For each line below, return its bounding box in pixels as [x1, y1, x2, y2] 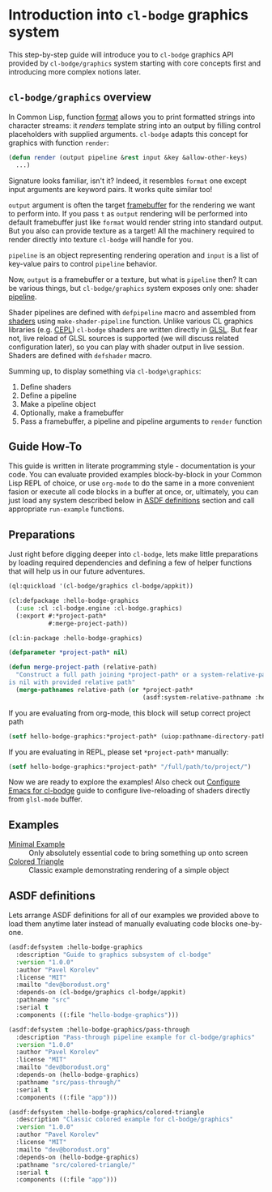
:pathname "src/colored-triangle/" [15, 1160, 136, 1169]
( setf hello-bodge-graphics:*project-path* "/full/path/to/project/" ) [8, 763, 252, 771]
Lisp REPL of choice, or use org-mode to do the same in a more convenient [8, 478, 255, 488]
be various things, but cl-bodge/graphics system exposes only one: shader [8, 283, 259, 293]
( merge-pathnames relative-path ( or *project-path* [15, 686, 194, 694]
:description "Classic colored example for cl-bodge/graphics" [15, 1116, 233, 1124]
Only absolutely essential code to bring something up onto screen [28, 848, 249, 858]
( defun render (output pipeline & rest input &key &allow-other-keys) [8, 153, 249, 161]
